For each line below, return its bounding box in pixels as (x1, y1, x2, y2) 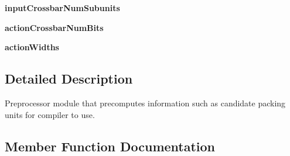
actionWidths (5, 41, 59, 53)
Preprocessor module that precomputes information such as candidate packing (5, 96, 286, 109)
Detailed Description (5, 70, 133, 88)
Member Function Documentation (5, 137, 216, 155)
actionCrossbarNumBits (5, 21, 104, 33)
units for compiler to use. (5, 108, 95, 120)
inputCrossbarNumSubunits (5, 2, 120, 13)
